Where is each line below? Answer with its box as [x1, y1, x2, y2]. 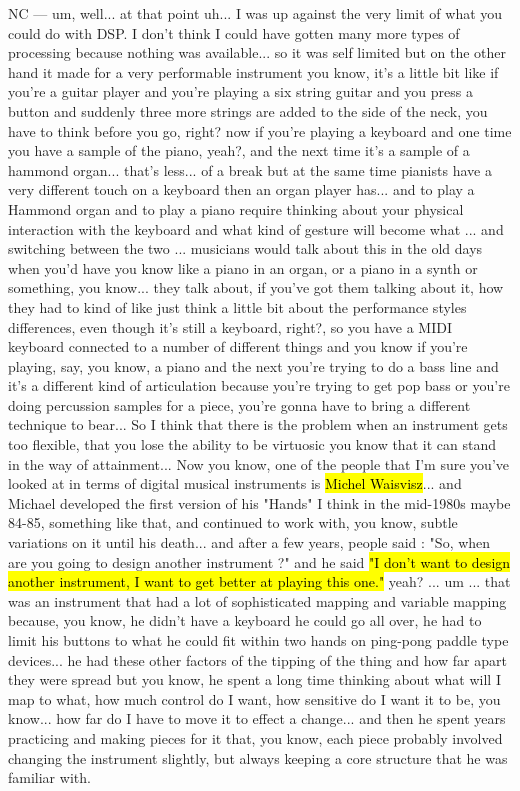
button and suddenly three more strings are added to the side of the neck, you [8, 100, 488, 121]
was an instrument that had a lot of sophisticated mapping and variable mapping [8, 590, 507, 611]
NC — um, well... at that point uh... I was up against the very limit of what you [8, 3, 503, 23]
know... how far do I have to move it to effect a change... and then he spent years [8, 708, 506, 729]
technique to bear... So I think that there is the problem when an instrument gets [8, 414, 508, 435]
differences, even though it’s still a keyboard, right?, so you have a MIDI [8, 316, 452, 337]
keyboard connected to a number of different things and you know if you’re [8, 336, 468, 357]
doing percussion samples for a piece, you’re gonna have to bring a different [8, 394, 471, 415]
